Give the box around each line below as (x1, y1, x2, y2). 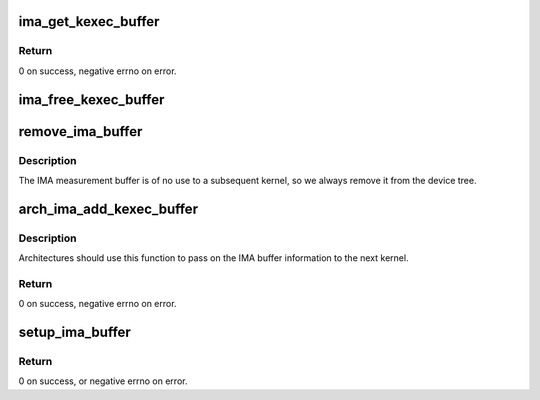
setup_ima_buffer (18, 324, 132, 341)
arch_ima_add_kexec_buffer (18, 200, 199, 217)
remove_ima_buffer (18, 123, 143, 140)
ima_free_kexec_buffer (18, 91, 165, 108)
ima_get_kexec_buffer (18, 13, 160, 30)
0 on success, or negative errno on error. (18, 375, 188, 387)
